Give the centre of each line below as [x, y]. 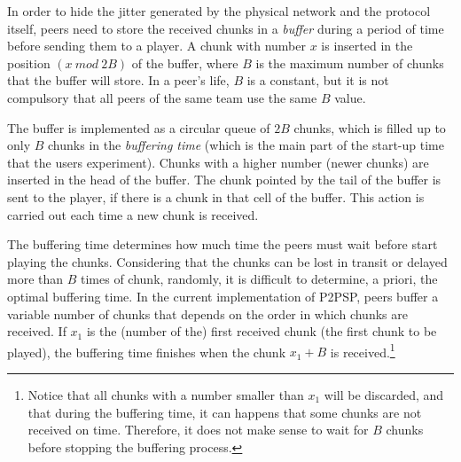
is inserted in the [367, 46]
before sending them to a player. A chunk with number [156, 46]
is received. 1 [363, 350]
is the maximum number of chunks [350, 63]
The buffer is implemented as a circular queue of [139, 127]
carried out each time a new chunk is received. [133, 214]
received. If [37, 331]
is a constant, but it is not [318, 80]
